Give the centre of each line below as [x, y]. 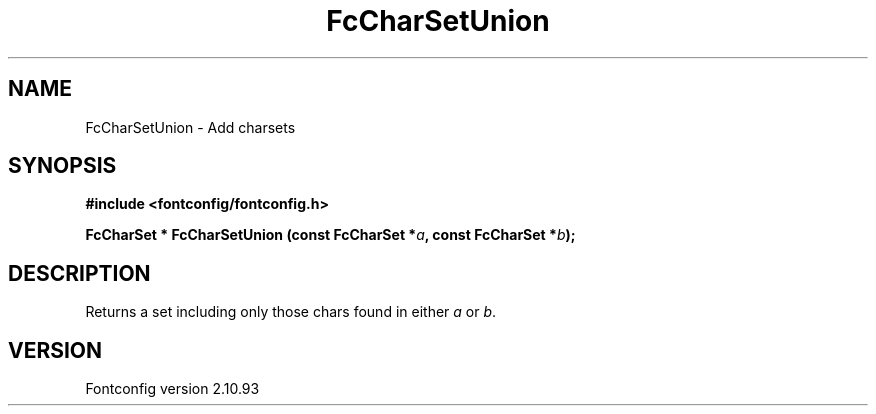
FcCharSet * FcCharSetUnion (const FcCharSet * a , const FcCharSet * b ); [330, 235]
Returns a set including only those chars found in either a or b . [291, 312]
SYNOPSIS [62, 166]
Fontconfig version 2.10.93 [172, 389]
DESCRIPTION [79, 273]
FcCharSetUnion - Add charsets [190, 127]
